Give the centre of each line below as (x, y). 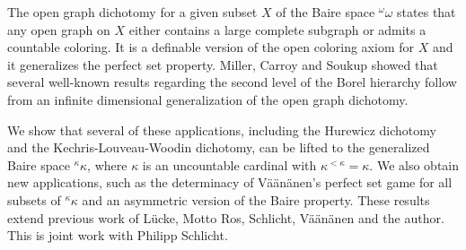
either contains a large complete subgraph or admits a (277, 29)
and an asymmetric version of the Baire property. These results (256, 199)
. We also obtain (414, 164)
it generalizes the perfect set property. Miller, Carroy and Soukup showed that (223, 64)
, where (107, 164)
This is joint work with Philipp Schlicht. (118, 235)
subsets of (34, 199)
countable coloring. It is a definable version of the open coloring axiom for (211, 47)
